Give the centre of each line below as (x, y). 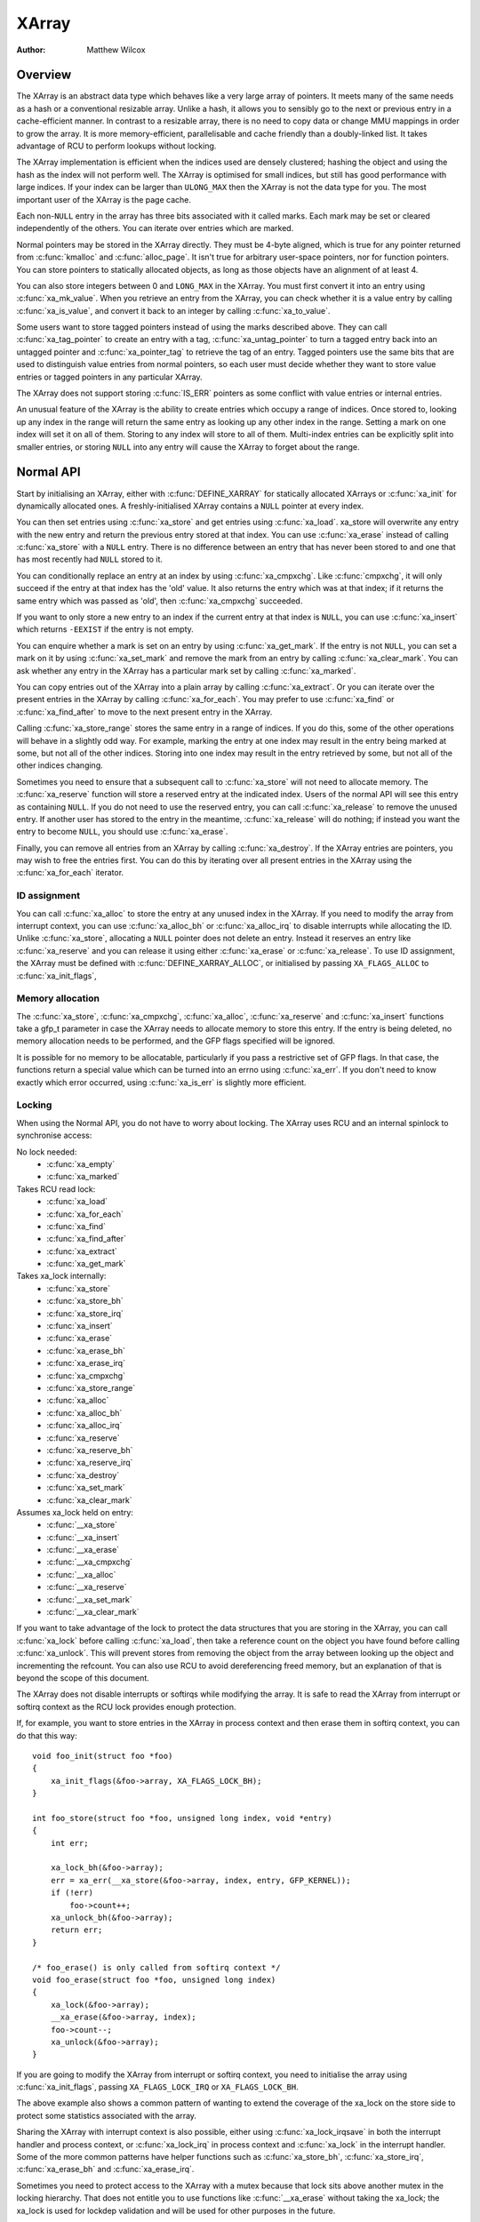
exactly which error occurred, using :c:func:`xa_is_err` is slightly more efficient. (161, 1082)
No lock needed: (47, 1152)
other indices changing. (60, 765)
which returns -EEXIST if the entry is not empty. (105, 629)
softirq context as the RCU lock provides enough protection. (126, 1706)
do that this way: (47, 1735)
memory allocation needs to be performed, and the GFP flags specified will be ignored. (176, 1041)
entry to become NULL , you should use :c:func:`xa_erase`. (122, 832)
